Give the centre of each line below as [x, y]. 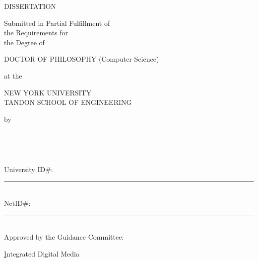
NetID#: [17, 203]
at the [13, 75]
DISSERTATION [30, 6]
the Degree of [24, 42]
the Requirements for [36, 33]
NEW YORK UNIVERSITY [48, 92]
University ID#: [29, 169]
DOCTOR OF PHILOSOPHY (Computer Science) [82, 59]
